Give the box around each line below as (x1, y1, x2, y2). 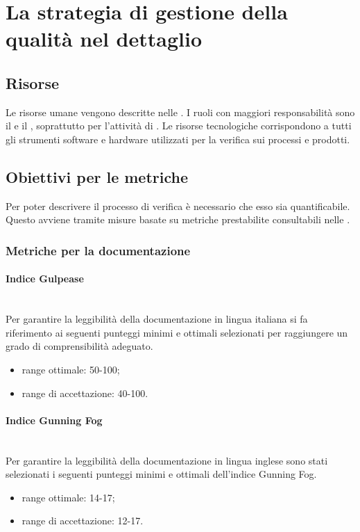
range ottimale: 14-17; (22, 490, 115, 504)
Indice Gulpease (6, 271, 84, 286)
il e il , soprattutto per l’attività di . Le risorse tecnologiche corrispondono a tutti (6, 118, 352, 133)
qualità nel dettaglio (6, 24, 202, 53)
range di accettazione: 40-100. (22, 385, 148, 400)
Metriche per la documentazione (6, 241, 191, 259)
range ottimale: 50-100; (22, 362, 120, 376)
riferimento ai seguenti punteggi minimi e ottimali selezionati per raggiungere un (6, 325, 348, 339)
